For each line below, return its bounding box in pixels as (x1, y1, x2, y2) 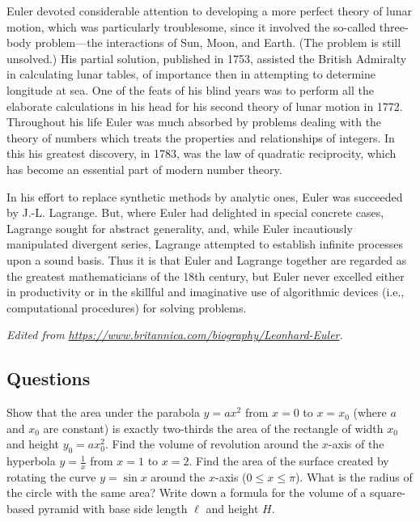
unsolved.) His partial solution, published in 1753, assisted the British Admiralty (6, 49, 407, 66)
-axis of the (328, 435, 384, 452)
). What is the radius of (295, 468, 413, 485)
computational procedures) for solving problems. (6, 299, 247, 316)
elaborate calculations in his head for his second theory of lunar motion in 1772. (6, 97, 403, 114)
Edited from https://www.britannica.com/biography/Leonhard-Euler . (6, 326, 343, 343)
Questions (6, 366, 91, 391)
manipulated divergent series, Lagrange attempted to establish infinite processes (6, 236, 404, 253)
